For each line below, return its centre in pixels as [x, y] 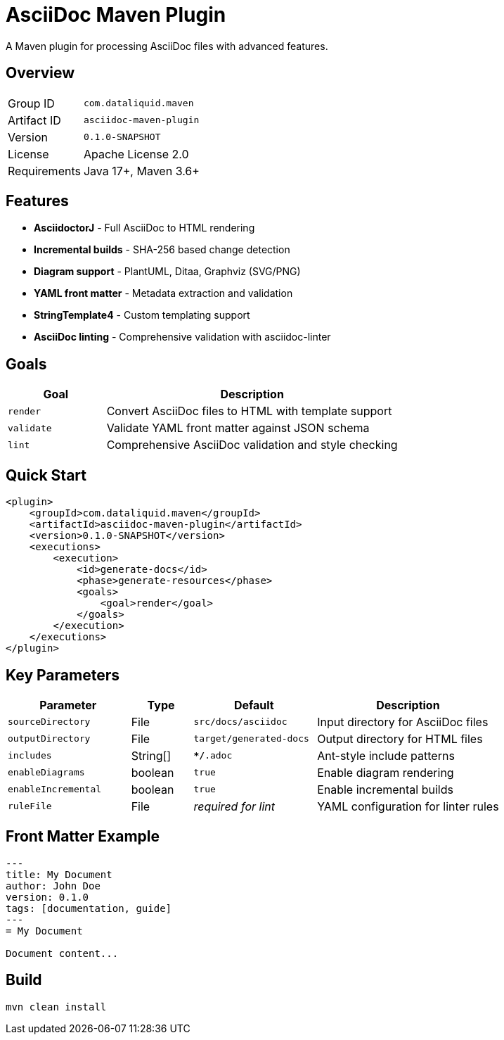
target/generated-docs [251, 739]
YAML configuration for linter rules [408, 806]
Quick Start [46, 475]
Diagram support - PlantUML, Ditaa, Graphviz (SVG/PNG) [167, 272]
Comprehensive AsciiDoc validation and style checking [252, 445]
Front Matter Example [83, 837]
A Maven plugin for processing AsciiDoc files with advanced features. [167, 46]
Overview [40, 73]
